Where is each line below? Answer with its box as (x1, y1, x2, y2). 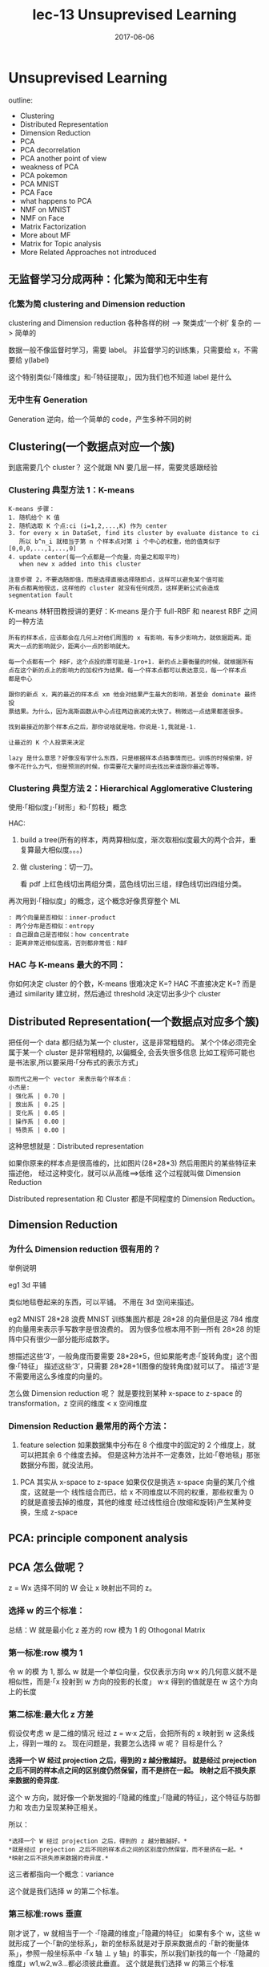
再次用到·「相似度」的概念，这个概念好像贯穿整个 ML (8, 896, 181, 906)
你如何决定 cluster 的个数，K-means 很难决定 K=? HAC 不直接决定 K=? (8, 979, 241, 988)
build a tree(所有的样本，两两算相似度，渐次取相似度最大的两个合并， (19, 835, 250, 845)
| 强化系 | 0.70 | (8, 1093, 66, 1101)
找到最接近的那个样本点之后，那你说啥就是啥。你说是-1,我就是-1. (8, 723, 197, 731)
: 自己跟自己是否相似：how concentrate (8, 931, 130, 939)
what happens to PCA (19, 196, 92, 205)
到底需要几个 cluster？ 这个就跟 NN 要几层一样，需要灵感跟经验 (8, 463, 218, 472)
